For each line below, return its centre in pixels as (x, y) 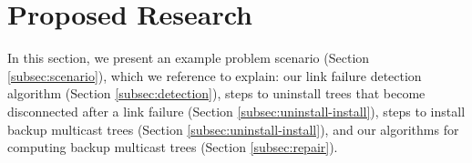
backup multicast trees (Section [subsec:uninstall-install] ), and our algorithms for (233, 129)
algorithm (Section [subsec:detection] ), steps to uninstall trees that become (216, 93)
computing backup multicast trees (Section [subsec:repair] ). (173, 147)
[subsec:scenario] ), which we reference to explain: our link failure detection (215, 75)
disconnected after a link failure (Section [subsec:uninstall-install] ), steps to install (236, 111)
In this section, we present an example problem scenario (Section (189, 58)
